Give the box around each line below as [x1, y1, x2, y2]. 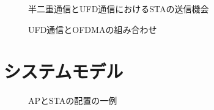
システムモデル [4, 59, 124, 84]
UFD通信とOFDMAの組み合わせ [28, 23, 157, 35]
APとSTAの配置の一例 [28, 94, 117, 107]
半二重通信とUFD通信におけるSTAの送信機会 [28, 2, 209, 15]
